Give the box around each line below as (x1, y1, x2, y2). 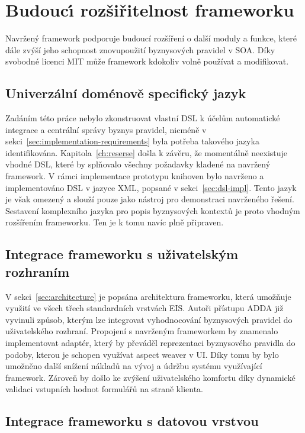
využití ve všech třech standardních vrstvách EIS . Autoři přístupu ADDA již (5, 302, 284, 314)
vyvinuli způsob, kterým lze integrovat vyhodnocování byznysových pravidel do (5, 313, 293, 325)
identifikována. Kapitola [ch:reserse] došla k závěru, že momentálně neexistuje (5, 146, 288, 159)
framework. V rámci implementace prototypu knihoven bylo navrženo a (5, 170, 264, 182)
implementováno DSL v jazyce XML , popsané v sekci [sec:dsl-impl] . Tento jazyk (5, 181, 297, 193)
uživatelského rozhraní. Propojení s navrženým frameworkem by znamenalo (5, 325, 278, 337)
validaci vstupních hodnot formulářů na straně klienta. (5, 383, 203, 395)
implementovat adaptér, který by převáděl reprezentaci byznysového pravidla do (5, 337, 296, 349)
